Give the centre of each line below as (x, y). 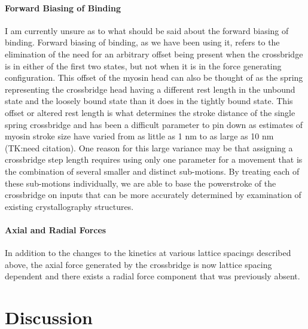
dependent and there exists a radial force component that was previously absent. (153, 276)
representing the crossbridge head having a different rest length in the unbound (150, 89)
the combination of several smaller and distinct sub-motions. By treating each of (152, 171)
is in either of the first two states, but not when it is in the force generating (143, 66)
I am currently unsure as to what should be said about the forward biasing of (147, 30)
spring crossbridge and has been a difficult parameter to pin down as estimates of (154, 124)
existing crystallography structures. (69, 206)
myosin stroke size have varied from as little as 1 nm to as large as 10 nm (139, 136)
